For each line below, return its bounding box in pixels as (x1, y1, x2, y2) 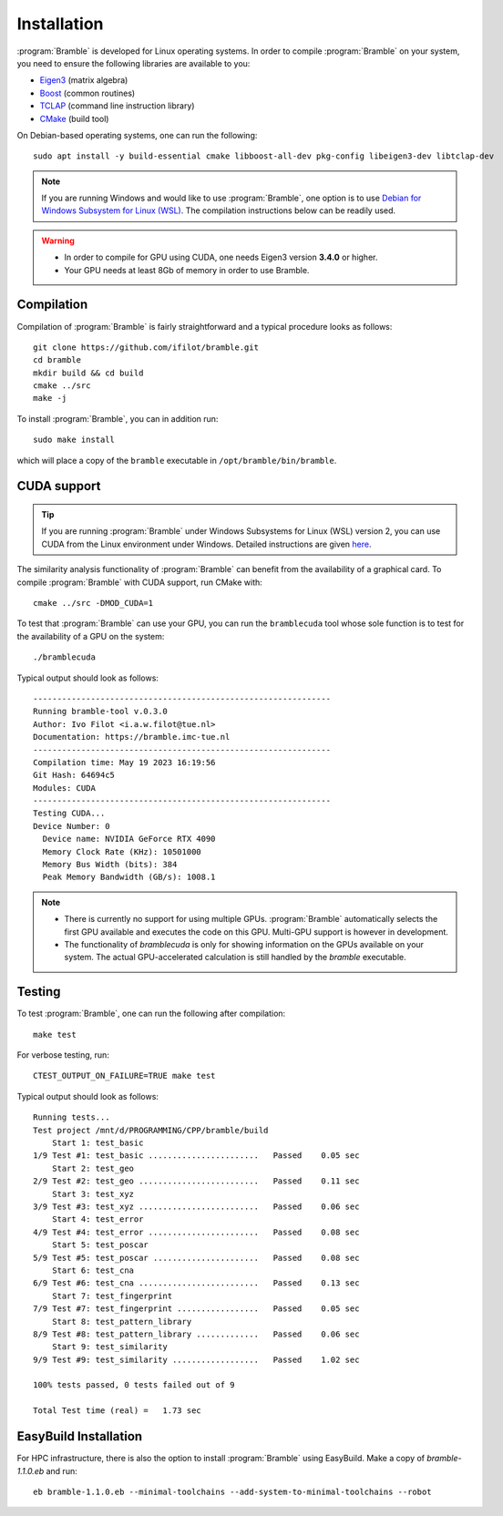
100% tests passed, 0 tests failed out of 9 (33, 1380, 236, 1390)
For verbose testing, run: (16, 1050, 109, 1060)
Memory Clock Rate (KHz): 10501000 (42, 846, 202, 856)
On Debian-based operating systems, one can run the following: (16, 129, 258, 140)
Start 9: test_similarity (51, 1342, 169, 1352)
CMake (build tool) (39, 113, 109, 124)
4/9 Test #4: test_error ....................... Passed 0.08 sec (33, 1226, 360, 1237)
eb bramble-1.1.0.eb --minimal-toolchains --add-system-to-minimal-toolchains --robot (33, 1486, 432, 1497)
